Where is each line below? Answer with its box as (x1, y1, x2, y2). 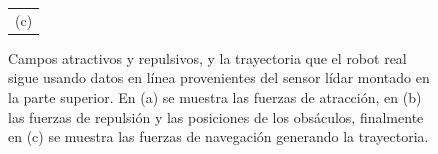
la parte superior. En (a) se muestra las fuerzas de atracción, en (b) (8, 87, 422, 108)
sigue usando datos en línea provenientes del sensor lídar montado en (8, 67, 430, 88)
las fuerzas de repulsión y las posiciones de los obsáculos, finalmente (8, 106, 424, 127)
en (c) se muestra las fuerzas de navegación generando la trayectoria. (8, 126, 429, 147)
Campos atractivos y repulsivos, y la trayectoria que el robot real (8, 47, 407, 68)
